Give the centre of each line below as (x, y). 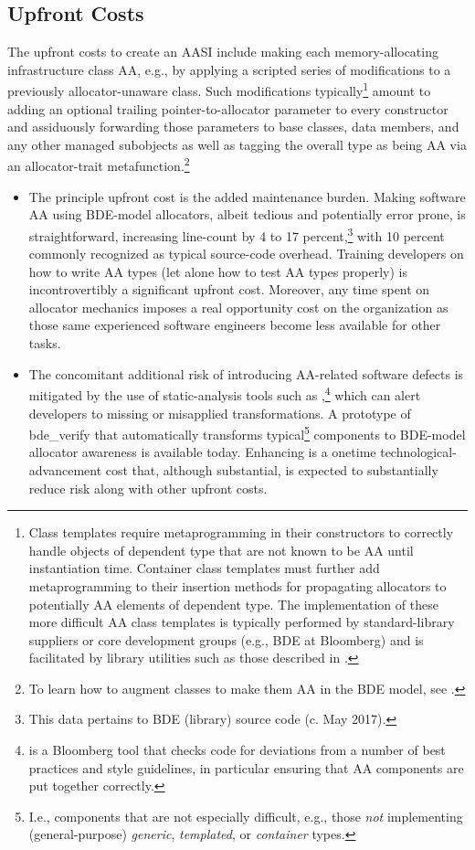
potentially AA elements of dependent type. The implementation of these (233, 604)
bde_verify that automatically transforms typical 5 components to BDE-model (247, 433)
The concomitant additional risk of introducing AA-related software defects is (246, 373)
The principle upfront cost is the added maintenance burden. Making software (247, 196)
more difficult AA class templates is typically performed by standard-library (242, 622)
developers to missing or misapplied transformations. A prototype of (220, 413)
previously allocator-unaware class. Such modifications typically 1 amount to (219, 90)
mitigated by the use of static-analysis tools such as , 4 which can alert (225, 393)
